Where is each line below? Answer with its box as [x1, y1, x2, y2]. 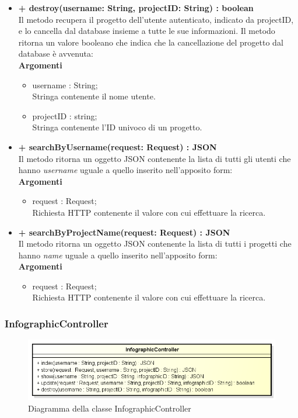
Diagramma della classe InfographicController [28, 402, 191, 414]
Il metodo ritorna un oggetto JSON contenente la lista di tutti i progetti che [18, 237, 292, 250]
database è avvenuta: [18, 47, 93, 60]
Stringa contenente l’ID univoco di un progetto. [32, 121, 202, 133]
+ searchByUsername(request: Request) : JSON [18, 140, 217, 153]
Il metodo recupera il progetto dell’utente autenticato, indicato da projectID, [18, 13, 294, 25]
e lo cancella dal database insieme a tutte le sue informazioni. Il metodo [18, 25, 275, 37]
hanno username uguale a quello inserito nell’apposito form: [18, 164, 233, 176]
